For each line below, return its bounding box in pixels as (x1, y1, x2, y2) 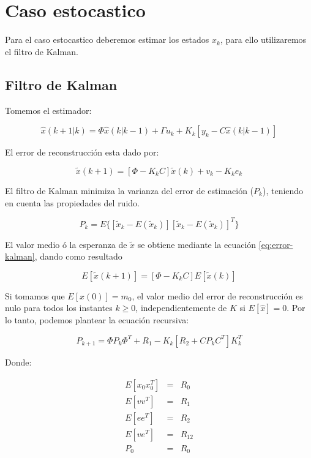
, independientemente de (135, 301, 227, 314)
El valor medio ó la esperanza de (5, 238, 127, 250)
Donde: (5, 355, 32, 368)
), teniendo (262, 184, 304, 197)
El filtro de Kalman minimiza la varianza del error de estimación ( (5, 184, 254, 197)
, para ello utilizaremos (220, 33, 307, 46)
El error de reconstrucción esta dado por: (5, 146, 159, 159)
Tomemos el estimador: (5, 103, 92, 116)
